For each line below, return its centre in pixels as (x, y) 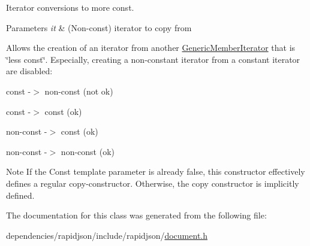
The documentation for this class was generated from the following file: (136, 215)
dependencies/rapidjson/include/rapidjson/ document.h (107, 235)
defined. (20, 195)
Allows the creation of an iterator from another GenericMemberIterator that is (151, 48)
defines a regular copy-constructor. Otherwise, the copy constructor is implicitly (153, 183)
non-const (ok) (88, 151)
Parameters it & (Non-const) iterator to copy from (99, 27)
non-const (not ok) (79, 91)
